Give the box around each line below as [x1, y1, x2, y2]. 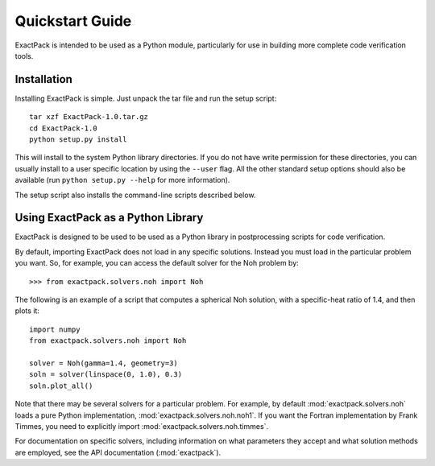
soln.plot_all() [29, 381, 93, 390]
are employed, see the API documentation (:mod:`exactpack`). [14, 447, 222, 457]
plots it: [14, 306, 40, 315]
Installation [14, 72, 72, 86]
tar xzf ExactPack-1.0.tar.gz [29, 113, 149, 122]
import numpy [29, 324, 81, 334]
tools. [14, 51, 34, 60]
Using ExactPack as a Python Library [14, 211, 204, 225]
